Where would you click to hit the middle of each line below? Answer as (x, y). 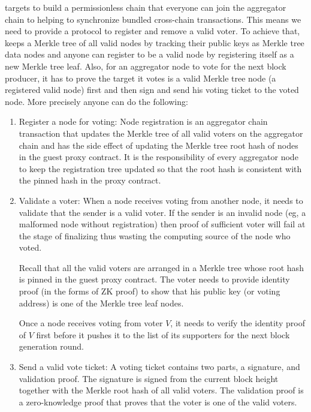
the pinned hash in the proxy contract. (90, 180)
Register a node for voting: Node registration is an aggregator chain (143, 121)
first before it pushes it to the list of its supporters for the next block (163, 334)
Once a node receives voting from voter (91, 323)
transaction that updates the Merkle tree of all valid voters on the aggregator (161, 133)
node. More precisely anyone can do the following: (96, 101)
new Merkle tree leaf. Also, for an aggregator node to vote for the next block (146, 66)
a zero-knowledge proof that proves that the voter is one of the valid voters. (158, 402)
